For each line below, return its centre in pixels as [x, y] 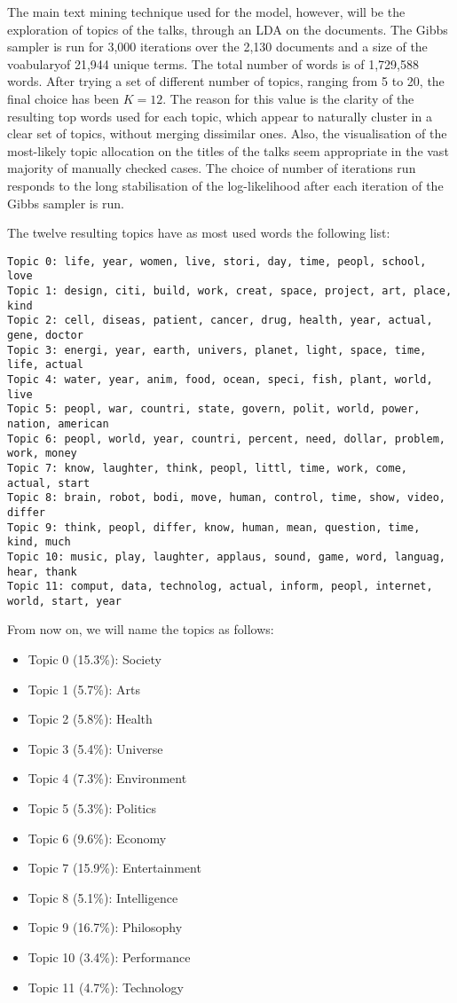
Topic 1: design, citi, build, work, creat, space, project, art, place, [230, 291]
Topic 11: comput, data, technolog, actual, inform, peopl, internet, [220, 587]
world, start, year [64, 601]
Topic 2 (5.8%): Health [90, 719]
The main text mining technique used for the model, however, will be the [206, 12]
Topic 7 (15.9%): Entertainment [114, 868]
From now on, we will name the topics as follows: [141, 629]
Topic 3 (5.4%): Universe [95, 748]
